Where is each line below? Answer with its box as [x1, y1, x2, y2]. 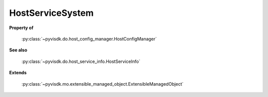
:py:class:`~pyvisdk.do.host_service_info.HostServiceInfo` [21, 58, 140, 64]
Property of [9, 25, 34, 31]
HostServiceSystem [9, 7, 94, 18]
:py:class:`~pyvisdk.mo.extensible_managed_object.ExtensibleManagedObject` [21, 81, 184, 87]
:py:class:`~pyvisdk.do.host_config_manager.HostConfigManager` [21, 36, 157, 42]
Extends [9, 70, 27, 76]
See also [9, 47, 27, 53]
